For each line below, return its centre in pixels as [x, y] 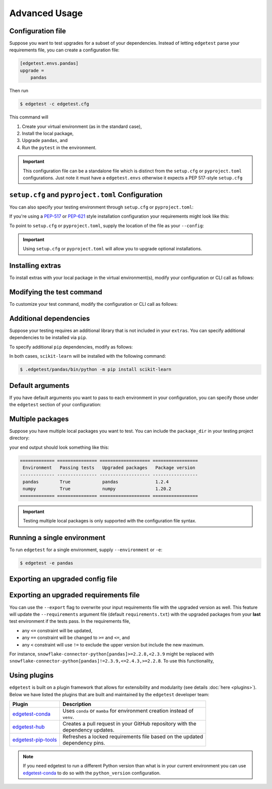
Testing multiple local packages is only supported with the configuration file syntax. [110, 521]
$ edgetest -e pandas [47, 563]
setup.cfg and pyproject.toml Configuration [86, 195]
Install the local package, [48, 133]
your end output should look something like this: [59, 447]
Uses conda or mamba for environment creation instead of [128, 710]
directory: [19, 438]
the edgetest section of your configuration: [55, 405]
